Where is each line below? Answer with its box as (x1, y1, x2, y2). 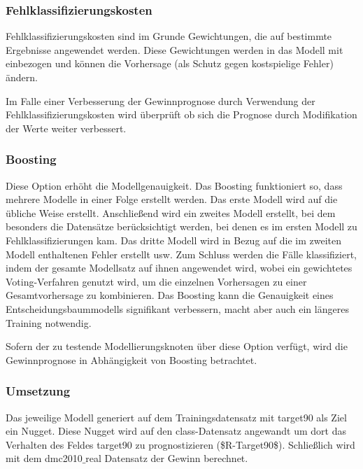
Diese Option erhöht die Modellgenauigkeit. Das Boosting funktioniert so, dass (6, 178, 343, 192)
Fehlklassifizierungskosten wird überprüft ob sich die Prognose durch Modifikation (6, 107, 357, 122)
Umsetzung (6, 382, 71, 400)
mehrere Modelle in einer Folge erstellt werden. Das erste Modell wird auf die (6, 192, 338, 206)
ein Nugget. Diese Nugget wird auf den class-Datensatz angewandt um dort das (6, 423, 346, 438)
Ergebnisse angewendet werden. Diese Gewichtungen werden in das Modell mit (6, 42, 343, 57)
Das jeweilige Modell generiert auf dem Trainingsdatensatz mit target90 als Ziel (6, 409, 347, 424)
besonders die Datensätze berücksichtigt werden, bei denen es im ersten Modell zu (6, 219, 357, 234)
